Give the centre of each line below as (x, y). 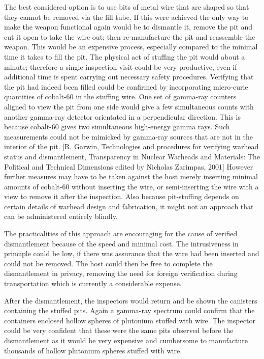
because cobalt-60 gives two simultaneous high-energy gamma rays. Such (117, 127)
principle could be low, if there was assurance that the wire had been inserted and (132, 253)
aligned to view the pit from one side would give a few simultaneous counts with (129, 106)
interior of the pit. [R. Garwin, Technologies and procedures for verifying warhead (131, 146)
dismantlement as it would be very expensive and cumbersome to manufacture (126, 340)
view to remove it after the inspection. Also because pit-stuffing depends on (122, 196)
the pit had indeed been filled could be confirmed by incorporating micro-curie (126, 86)
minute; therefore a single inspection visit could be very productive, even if (121, 66)
